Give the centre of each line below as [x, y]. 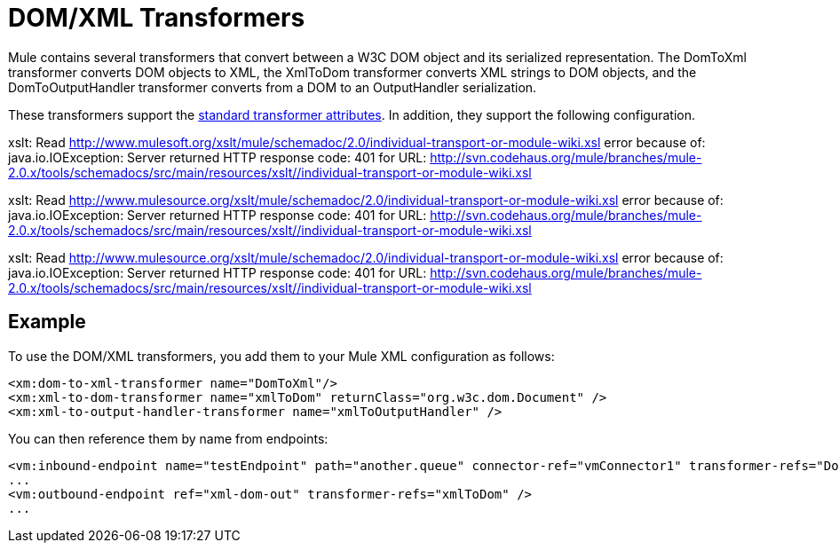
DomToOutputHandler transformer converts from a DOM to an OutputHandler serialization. [273, 87]
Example [47, 322]
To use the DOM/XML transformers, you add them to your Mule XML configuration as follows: [281, 356]
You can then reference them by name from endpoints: [168, 438]
